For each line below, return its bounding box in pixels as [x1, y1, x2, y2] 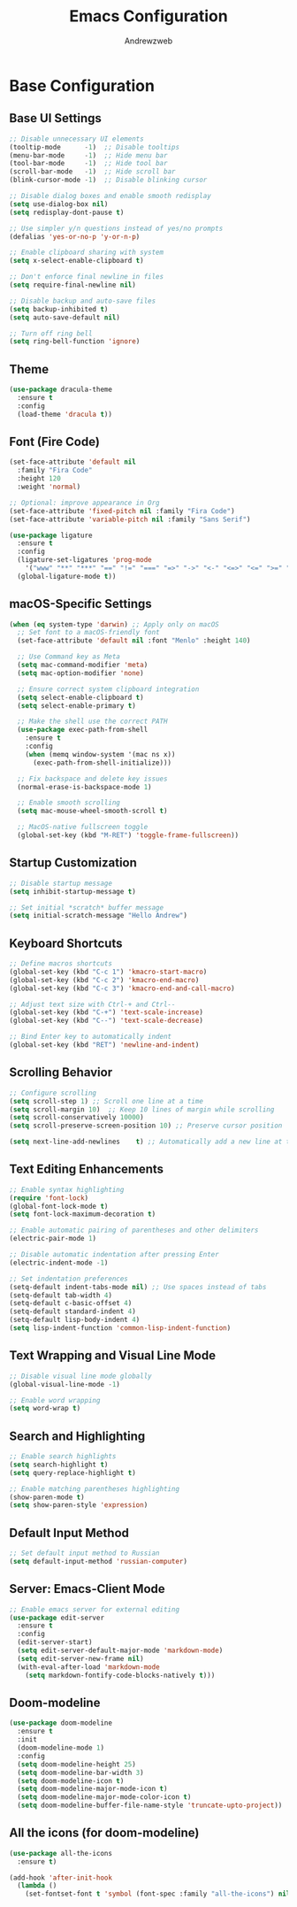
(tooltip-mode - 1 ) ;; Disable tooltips [9, 142, 179, 151]
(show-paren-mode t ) [9, 1493, 86, 1502]
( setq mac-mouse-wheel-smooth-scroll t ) [17, 807, 168, 816]
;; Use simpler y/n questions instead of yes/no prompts [9, 224, 224, 233]
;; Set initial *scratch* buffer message [9, 903, 164, 912]
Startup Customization [9, 856, 137, 871]
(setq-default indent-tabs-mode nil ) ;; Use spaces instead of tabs [9, 1282, 267, 1291]
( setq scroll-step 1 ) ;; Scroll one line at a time [9, 1096, 203, 1105]
